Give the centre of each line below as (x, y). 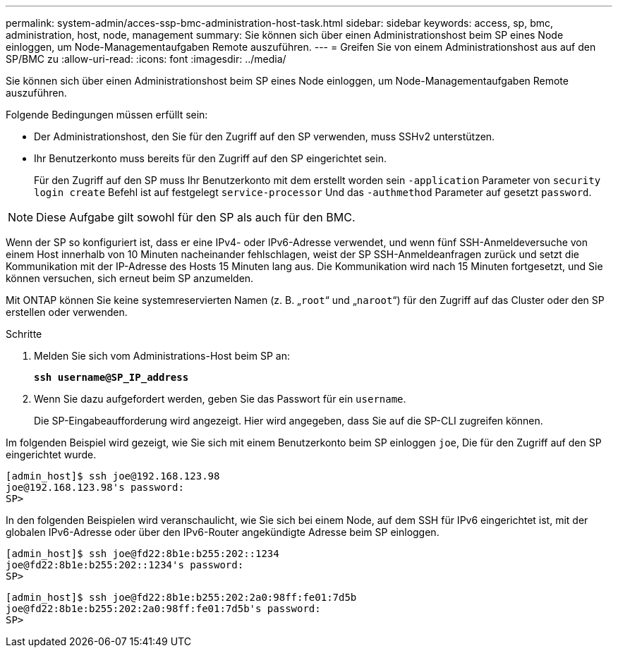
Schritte (24, 334)
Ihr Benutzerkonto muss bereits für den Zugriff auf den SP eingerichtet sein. (210, 158)
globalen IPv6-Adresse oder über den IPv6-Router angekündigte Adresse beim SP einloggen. (223, 532)
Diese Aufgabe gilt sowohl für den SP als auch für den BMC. (196, 217)
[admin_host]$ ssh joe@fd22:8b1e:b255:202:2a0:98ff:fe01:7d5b (181, 597)
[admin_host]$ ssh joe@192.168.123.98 (113, 476)
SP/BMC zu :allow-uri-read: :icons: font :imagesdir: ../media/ (146, 59)
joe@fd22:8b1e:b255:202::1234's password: (125, 565)
